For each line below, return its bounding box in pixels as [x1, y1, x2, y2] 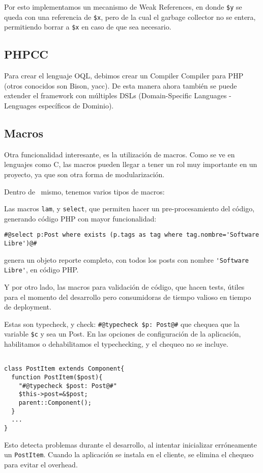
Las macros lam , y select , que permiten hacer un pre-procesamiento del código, [4, 203, 255, 214]
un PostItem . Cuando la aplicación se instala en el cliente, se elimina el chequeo [4, 449, 254, 460]
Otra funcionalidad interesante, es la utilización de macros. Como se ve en [4, 149, 235, 159]
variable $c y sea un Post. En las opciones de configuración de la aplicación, [4, 328, 241, 339]
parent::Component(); [18, 399, 92, 406]
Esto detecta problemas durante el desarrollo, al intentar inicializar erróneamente [4, 439, 257, 450]
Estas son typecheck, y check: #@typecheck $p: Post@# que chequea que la [4, 318, 240, 329]
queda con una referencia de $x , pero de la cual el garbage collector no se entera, [4, 11, 256, 22]
